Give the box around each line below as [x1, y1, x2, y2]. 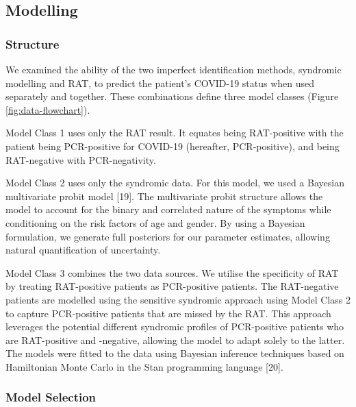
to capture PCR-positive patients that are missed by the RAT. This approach [5, 306, 331, 320]
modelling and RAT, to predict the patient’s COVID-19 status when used [5, 75, 315, 90]
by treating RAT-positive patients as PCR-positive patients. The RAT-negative [5, 279, 339, 293]
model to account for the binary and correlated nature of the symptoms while [5, 202, 331, 217]
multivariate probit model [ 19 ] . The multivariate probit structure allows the [5, 188, 323, 203]
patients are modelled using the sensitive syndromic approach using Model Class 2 [5, 292, 351, 306]
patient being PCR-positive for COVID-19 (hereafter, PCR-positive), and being [5, 138, 340, 153]
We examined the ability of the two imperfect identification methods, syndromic [5, 62, 342, 76]
